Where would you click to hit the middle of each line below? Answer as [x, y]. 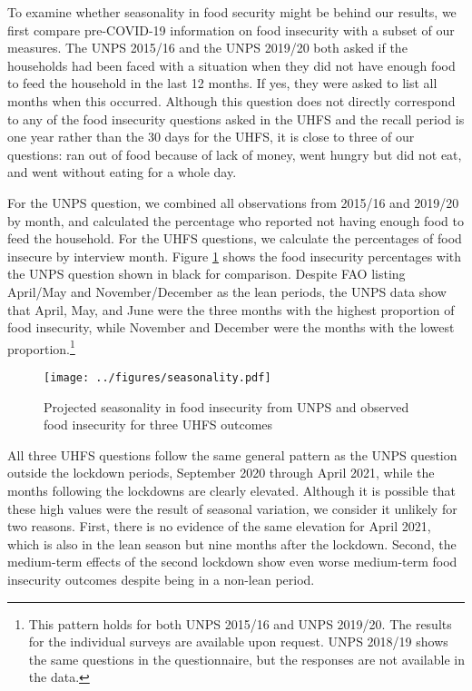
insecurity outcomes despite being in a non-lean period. [161, 579]
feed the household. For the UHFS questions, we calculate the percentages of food [235, 238]
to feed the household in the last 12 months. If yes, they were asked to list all [222, 83]
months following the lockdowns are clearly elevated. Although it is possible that [231, 490]
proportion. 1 [41, 347]
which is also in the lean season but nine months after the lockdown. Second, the [232, 543]
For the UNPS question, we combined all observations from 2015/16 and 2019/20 [233, 202]
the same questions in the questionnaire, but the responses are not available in [246, 659]
